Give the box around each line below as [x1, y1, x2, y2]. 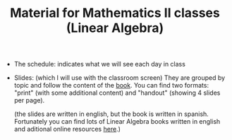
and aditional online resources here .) [13, 125, 121, 134]
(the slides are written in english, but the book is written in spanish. [13, 110, 209, 118]
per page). [13, 96, 45, 105]
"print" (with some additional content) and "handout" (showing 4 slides [13, 88, 221, 97]
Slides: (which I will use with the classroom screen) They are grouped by [13, 74, 226, 82]
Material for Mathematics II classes [10, 5, 220, 21]
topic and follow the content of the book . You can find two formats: [13, 81, 209, 90]
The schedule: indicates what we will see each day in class [13, 60, 185, 69]
